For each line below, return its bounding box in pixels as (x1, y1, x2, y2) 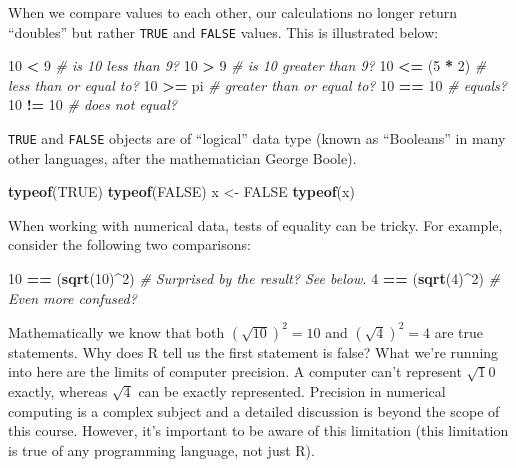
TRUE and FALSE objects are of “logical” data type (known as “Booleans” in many (8, 128, 506, 149)
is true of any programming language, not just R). (8, 439, 315, 460)
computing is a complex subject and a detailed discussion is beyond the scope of (8, 400, 500, 421)
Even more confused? (8, 287, 137, 308)
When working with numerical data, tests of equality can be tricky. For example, (8, 214, 503, 235)
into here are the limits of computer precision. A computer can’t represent (8, 361, 462, 382)
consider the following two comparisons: (8, 234, 251, 255)
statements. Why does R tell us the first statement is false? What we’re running (8, 341, 499, 362)
